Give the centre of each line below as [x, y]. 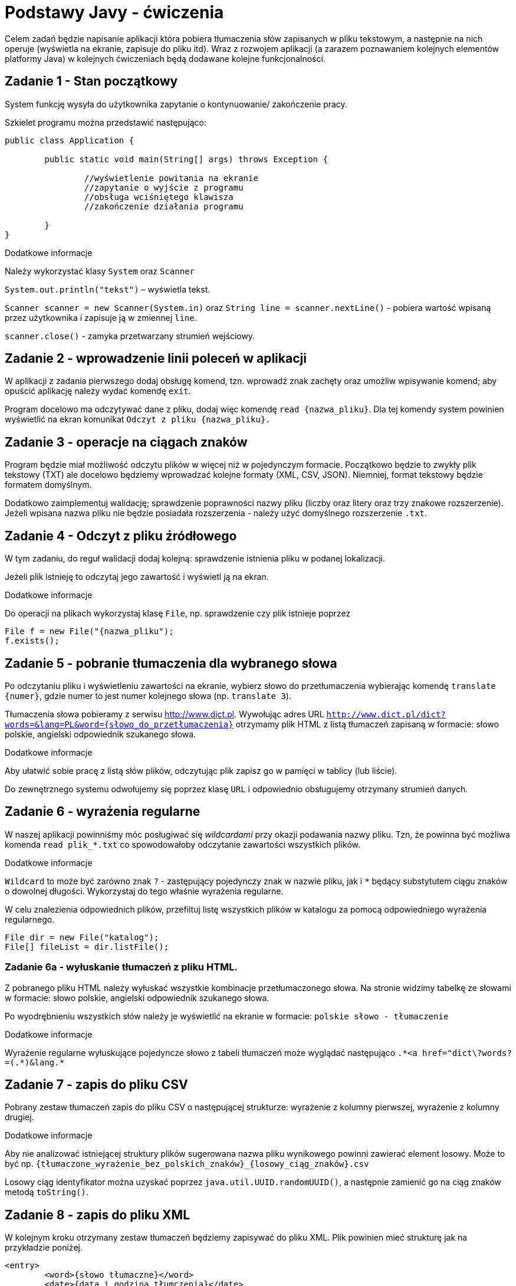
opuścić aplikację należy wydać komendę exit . [98, 391]
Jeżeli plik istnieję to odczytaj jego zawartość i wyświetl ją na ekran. [137, 577]
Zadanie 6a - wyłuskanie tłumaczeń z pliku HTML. [121, 967]
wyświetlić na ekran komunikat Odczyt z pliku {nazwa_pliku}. [138, 419]
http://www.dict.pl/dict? [386, 714]
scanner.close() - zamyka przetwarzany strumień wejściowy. [130, 336]
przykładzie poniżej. [44, 1248]
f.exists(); [32, 641]
